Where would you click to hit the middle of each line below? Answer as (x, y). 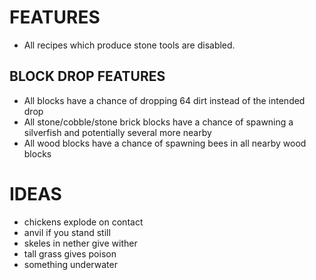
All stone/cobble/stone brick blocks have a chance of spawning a (158, 122)
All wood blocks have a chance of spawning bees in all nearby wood (165, 143)
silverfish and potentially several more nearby (117, 132)
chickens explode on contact (83, 222)
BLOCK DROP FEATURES (87, 76)
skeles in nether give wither (80, 243)
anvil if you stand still (67, 232)
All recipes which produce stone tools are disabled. (129, 45)
